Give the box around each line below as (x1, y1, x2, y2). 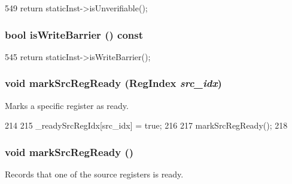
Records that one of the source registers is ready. (5, 168, 184, 180)
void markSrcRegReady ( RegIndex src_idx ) (5, 76, 222, 91)
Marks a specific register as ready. (5, 99, 129, 111)
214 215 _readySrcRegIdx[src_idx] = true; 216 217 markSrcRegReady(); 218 (5, 119, 288, 132)
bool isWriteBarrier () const (5, 27, 143, 42)
